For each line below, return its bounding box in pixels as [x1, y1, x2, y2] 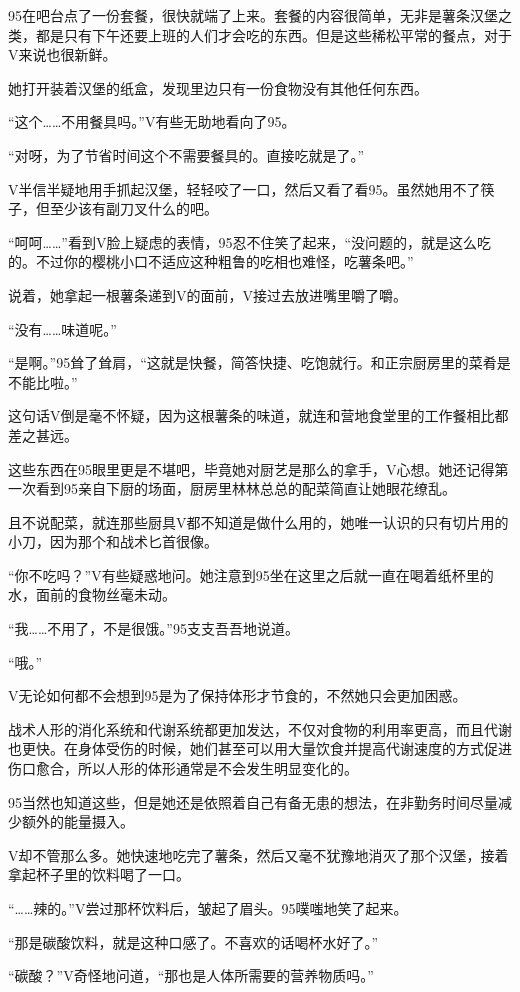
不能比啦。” [8, 371, 78, 392]
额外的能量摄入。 [21, 811, 134, 832]
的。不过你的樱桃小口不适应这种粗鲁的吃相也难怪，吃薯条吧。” [8, 251, 414, 272]
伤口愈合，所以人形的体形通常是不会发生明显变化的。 [8, 758, 358, 779]
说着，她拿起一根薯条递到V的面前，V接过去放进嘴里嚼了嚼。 [8, 284, 407, 305]
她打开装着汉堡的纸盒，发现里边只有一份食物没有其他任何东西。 [8, 77, 428, 98]
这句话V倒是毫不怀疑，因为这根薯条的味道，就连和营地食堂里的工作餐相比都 [8, 405, 509, 426]
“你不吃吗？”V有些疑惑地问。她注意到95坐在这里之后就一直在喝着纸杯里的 [8, 564, 494, 585]
